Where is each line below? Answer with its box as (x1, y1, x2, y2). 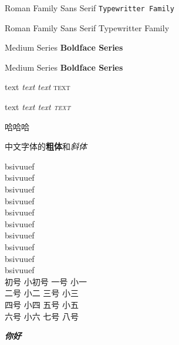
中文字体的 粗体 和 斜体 (5, 140, 87, 152)
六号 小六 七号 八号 (5, 310, 79, 322)
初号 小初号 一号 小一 (5, 275, 87, 287)
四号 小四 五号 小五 (5, 298, 79, 310)
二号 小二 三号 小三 (5, 287, 79, 299)
